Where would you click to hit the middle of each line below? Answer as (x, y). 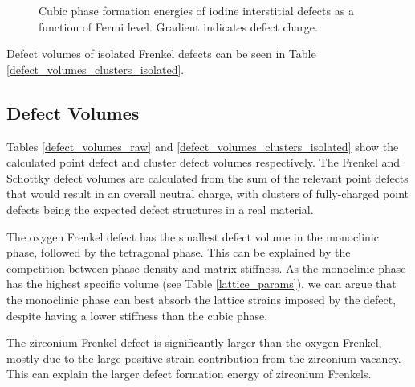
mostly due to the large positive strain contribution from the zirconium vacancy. (204, 358)
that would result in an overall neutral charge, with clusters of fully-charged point (208, 193)
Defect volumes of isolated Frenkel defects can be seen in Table (161, 54)
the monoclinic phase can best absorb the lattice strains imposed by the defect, (201, 299)
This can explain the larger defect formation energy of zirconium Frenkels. (189, 374)
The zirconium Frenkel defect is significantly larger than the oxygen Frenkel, (194, 342)
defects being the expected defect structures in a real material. (160, 209)
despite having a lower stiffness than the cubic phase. (137, 315)
